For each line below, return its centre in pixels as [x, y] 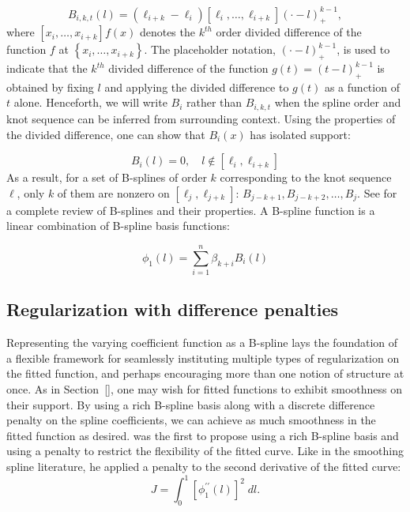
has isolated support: [300, 134]
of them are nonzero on [113, 192]
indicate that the [47, 68]
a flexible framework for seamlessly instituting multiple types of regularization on [203, 358]
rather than [214, 102]
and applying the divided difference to [197, 87]
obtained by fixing [50, 87]
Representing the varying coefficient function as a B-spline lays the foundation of [202, 343]
